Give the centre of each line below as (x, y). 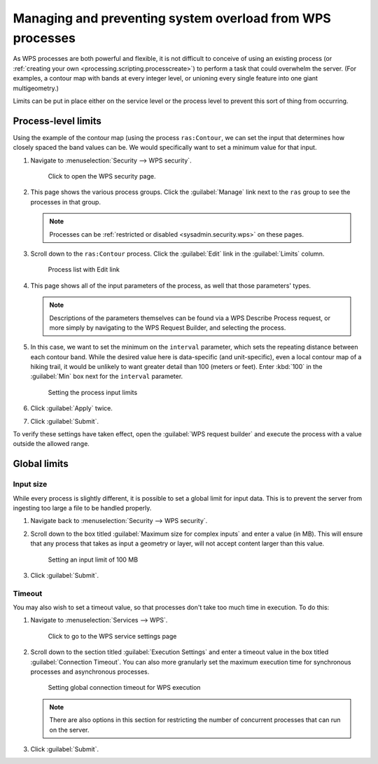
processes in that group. (66, 202)
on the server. (69, 730)
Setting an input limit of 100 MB (93, 560)
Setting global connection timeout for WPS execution (124, 688)
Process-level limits (57, 121)
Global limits (41, 464)
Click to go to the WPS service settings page (112, 636)
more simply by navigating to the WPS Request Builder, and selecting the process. (168, 327)
